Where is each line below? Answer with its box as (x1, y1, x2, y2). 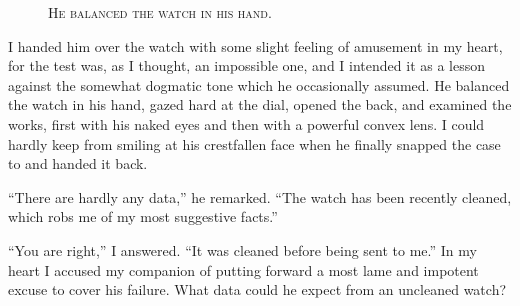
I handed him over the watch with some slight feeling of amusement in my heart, (8, 35, 503, 56)
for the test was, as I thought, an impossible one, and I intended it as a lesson (8, 55, 486, 76)
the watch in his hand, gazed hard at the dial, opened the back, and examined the (8, 94, 512, 115)
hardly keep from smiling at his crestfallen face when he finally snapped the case (8, 133, 501, 154)
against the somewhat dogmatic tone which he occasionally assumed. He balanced (8, 74, 510, 95)
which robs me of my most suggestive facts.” (8, 206, 278, 227)
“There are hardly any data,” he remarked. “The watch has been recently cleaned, (8, 186, 512, 207)
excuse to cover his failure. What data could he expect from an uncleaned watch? (8, 279, 507, 300)
